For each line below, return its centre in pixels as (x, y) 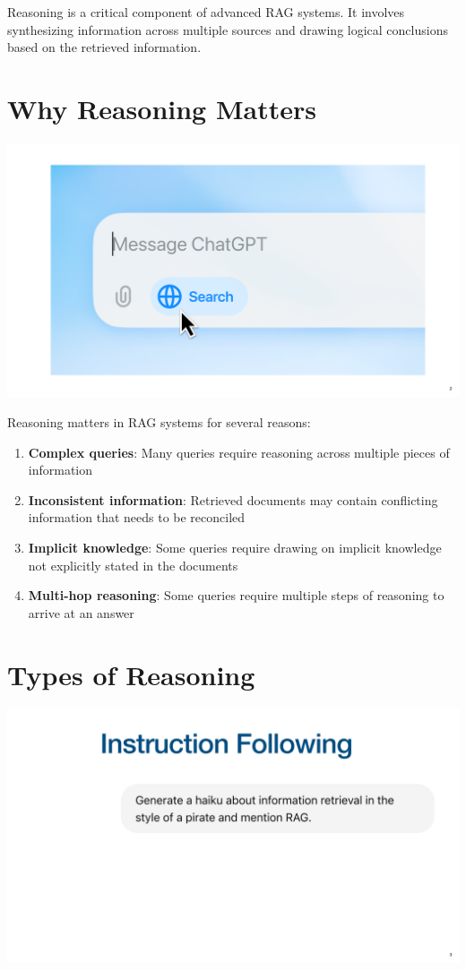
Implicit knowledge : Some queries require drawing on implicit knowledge (235, 547)
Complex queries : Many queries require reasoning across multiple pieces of (239, 452)
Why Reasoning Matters (162, 108)
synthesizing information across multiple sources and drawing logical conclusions (228, 29)
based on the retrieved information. (104, 47)
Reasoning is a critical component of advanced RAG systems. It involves (206, 12)
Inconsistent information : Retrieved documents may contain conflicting (233, 499)
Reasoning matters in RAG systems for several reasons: (159, 422)
